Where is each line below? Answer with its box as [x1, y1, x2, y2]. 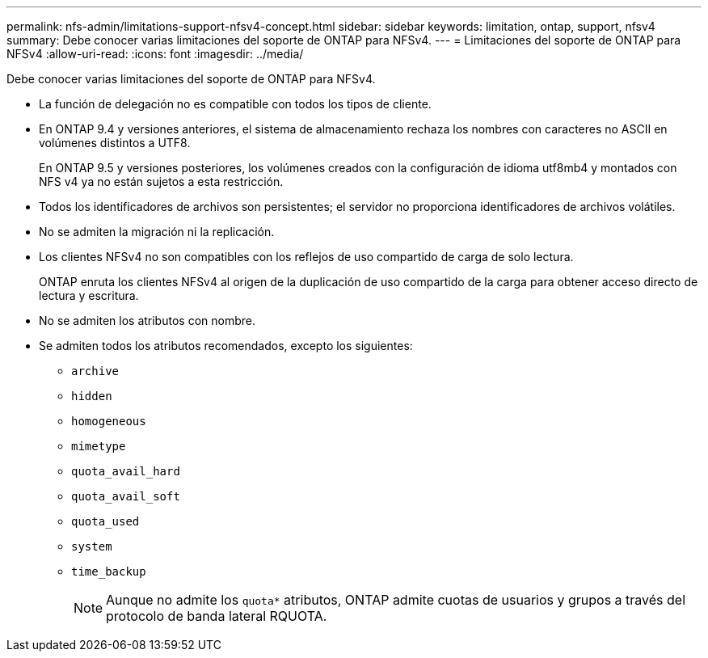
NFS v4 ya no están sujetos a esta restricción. [39, 175, 284, 188]
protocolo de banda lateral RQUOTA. [106, 608, 327, 624]
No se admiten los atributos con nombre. [39, 314, 255, 327]
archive [71, 365, 120, 378]
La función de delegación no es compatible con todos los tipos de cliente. [39, 97, 432, 111]
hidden [71, 390, 112, 403]
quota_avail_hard [71, 465, 180, 478]
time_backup [71, 565, 146, 578]
